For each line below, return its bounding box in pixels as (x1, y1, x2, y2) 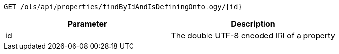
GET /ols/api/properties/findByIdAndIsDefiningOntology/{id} (4, 3, 242, 11)
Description (231, 19, 275, 29)
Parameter (67, 19, 107, 29)
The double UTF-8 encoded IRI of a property (171, 31, 335, 40)
